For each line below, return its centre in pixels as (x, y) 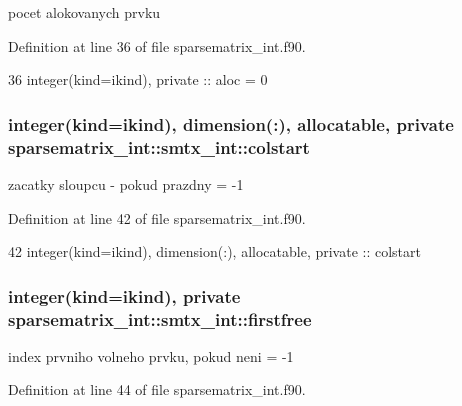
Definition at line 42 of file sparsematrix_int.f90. (157, 217)
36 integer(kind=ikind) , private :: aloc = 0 (138, 79)
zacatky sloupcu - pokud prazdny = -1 (126, 183)
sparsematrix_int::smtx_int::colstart (159, 146)
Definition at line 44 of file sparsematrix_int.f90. (157, 389)
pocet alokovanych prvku (84, 12)
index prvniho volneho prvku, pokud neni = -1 (151, 355)
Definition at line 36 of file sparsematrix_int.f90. (157, 45)
